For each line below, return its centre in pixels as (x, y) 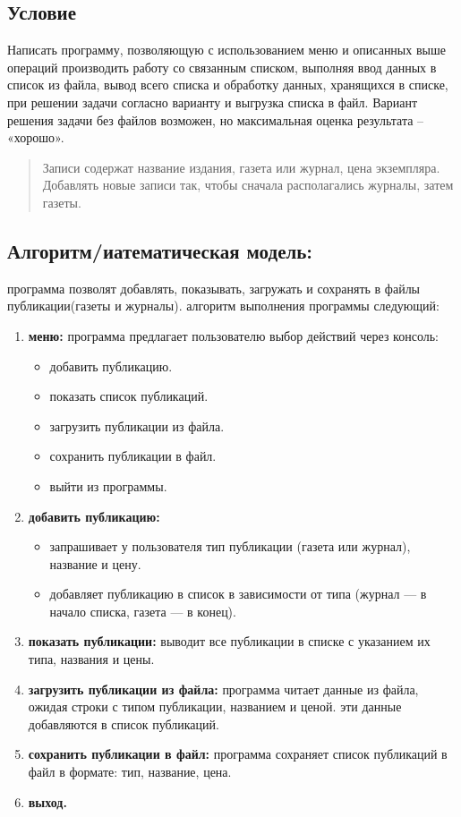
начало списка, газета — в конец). (143, 611)
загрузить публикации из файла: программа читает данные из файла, (223, 689)
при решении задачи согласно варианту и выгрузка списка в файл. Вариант (213, 102)
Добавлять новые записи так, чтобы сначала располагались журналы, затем (248, 185)
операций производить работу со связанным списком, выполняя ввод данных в (222, 67)
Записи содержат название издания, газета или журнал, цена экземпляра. (241, 167)
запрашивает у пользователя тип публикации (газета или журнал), (230, 546)
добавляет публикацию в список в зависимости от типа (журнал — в (238, 594)
